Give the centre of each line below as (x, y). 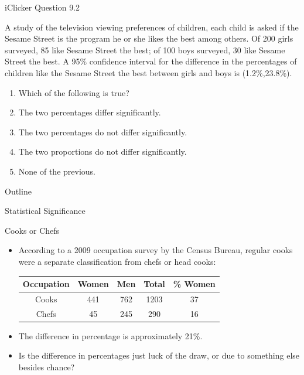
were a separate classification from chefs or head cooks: (117, 261)
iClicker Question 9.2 (42, 7)
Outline (18, 191)
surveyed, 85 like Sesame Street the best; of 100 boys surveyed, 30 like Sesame (145, 50)
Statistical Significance (45, 211)
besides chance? (47, 367)
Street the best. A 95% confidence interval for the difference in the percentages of (151, 61)
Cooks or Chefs (32, 230)
